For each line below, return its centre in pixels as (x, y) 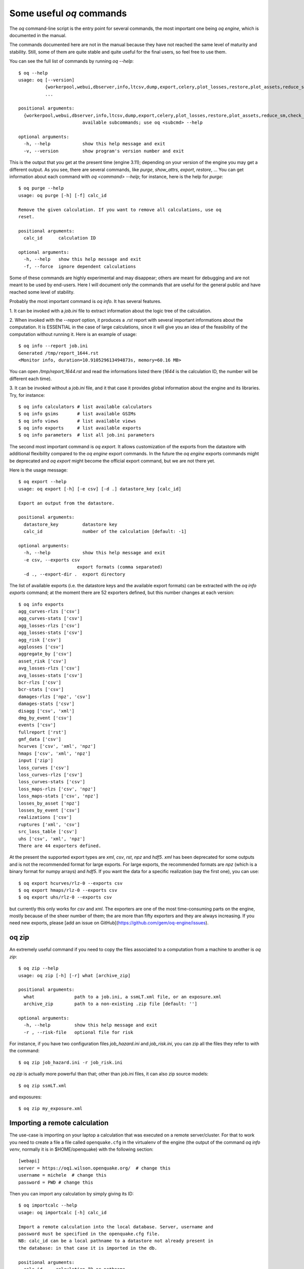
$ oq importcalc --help (48, 1205)
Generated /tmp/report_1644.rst (59, 353)
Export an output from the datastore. (67, 503)
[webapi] (29, 1161)
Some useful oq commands (68, 13)
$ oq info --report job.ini (53, 346)
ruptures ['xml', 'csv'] (49, 824)
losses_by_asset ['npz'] (49, 803)
